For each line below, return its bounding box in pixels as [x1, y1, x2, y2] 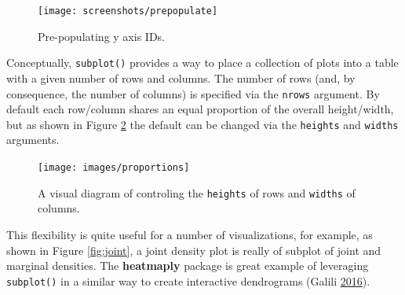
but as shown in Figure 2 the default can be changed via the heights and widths [6, 116, 399, 132]
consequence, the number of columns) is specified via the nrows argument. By [6, 85, 380, 101]
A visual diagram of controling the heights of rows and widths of [38, 184, 356, 201]
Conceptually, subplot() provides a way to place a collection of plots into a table [6, 54, 399, 71]
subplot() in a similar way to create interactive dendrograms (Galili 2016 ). [6, 272, 370, 289]
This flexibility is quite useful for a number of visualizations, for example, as [6, 226, 373, 242]
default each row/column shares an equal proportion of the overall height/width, [6, 101, 394, 117]
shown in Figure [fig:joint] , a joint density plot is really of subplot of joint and [6, 242, 381, 258]
